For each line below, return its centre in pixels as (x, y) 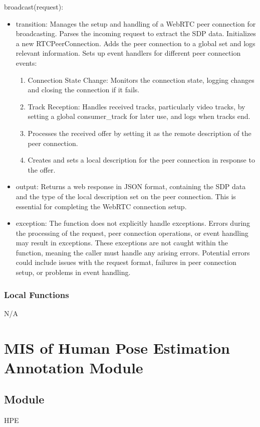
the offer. (42, 169)
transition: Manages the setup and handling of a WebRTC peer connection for (136, 23)
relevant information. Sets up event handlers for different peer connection (128, 53)
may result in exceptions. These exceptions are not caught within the (122, 243)
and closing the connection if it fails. (84, 90)
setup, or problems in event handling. (73, 272)
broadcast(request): (34, 7)
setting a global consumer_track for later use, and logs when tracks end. (139, 116)
